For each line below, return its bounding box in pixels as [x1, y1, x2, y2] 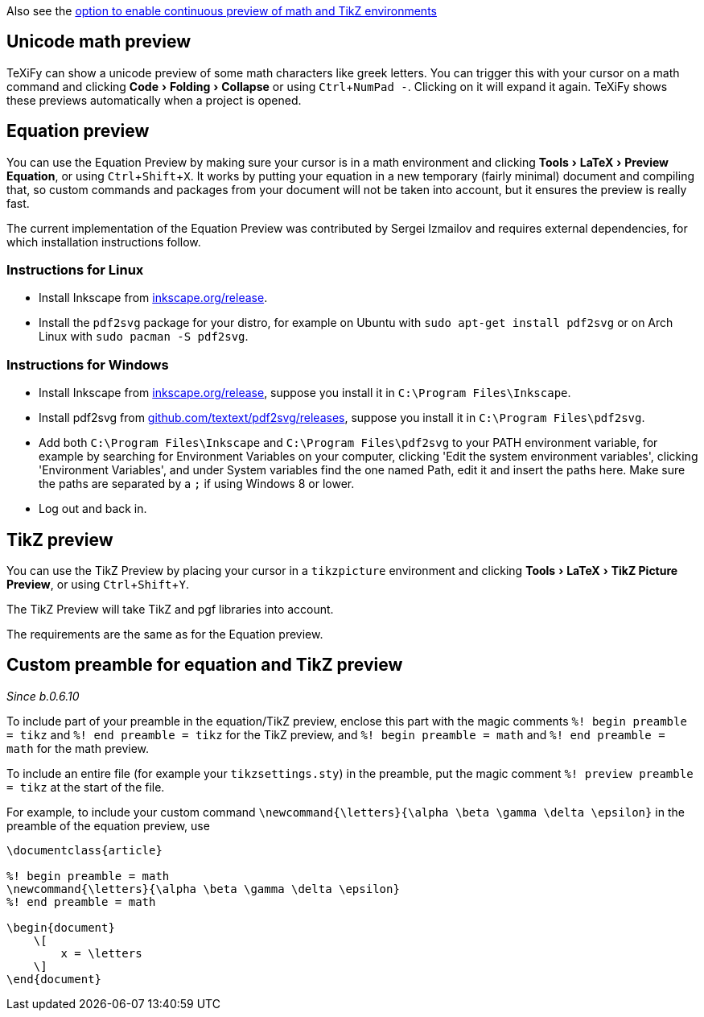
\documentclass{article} [6, 843, 163, 857]
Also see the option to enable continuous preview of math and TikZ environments [6, 4, 437, 18]
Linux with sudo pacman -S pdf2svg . [39, 329, 249, 344]
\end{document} [6, 972, 102, 986]
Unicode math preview [6, 31, 191, 52]
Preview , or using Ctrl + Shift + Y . [6, 577, 190, 592]
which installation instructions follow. [6, 234, 201, 249]
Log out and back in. [39, 502, 147, 516]
